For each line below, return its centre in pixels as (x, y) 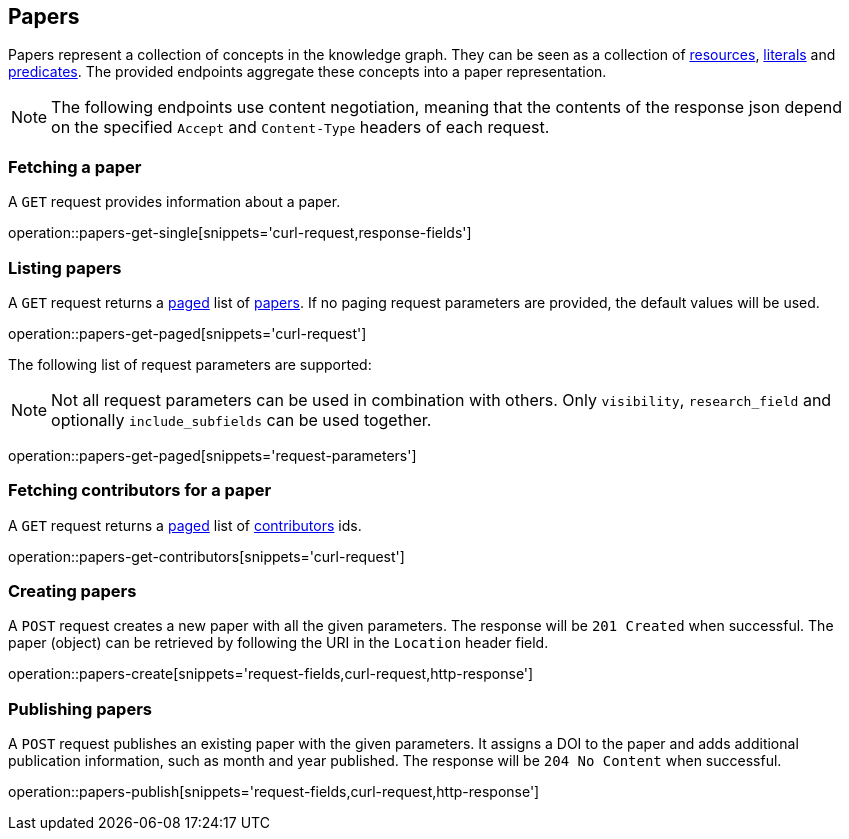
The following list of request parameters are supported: (190, 364)
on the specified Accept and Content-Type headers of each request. (300, 127)
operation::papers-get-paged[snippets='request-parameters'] (212, 455)
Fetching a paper (75, 166)
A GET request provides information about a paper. (174, 202)
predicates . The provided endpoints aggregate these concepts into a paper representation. (307, 72)
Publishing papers (80, 708)
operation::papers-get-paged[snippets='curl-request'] (187, 333)
